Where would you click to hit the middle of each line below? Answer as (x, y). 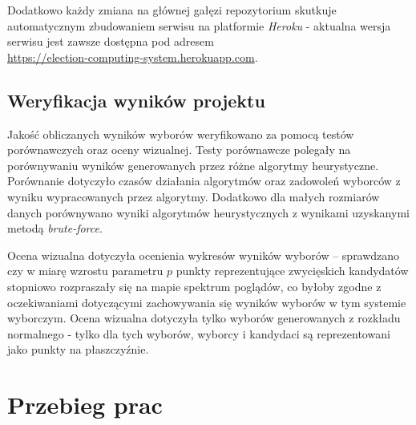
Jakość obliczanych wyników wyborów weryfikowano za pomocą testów (181, 134)
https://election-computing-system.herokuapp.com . (133, 57)
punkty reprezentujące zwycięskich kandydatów (292, 271)
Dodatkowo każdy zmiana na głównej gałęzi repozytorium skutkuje (172, 10)
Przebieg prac (85, 405)
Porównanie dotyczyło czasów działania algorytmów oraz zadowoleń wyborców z (204, 181)
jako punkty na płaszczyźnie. (78, 349)
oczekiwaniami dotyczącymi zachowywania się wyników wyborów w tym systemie (207, 302)
